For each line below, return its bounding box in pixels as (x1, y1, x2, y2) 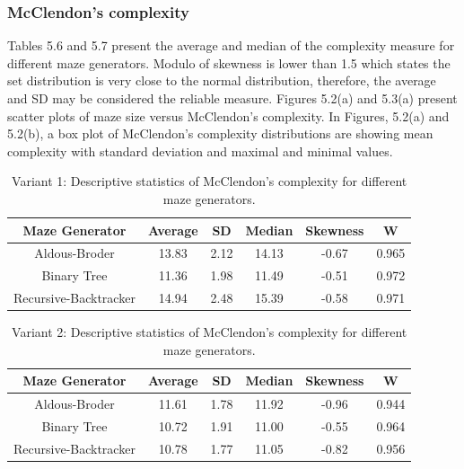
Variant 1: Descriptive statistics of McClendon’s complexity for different (12, 172, 407, 190)
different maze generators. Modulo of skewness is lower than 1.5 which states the (7, 53, 451, 72)
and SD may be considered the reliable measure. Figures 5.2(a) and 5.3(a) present (7, 89, 458, 107)
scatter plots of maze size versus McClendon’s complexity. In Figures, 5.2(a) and (7, 106, 450, 125)
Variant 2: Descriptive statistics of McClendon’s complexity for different (12, 323, 407, 341)
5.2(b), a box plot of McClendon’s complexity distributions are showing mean (7, 124, 433, 143)
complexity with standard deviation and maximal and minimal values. (7, 141, 393, 160)
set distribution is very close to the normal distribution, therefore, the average (7, 71, 436, 90)
